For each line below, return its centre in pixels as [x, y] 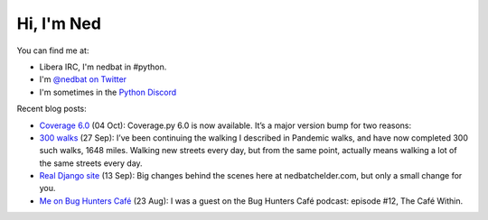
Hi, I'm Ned [59, 23]
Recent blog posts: [52, 109]
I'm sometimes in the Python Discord [108, 92]
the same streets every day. [91, 163]
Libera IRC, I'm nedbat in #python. [103, 67]
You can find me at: [53, 50]
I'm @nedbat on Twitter [83, 79]
